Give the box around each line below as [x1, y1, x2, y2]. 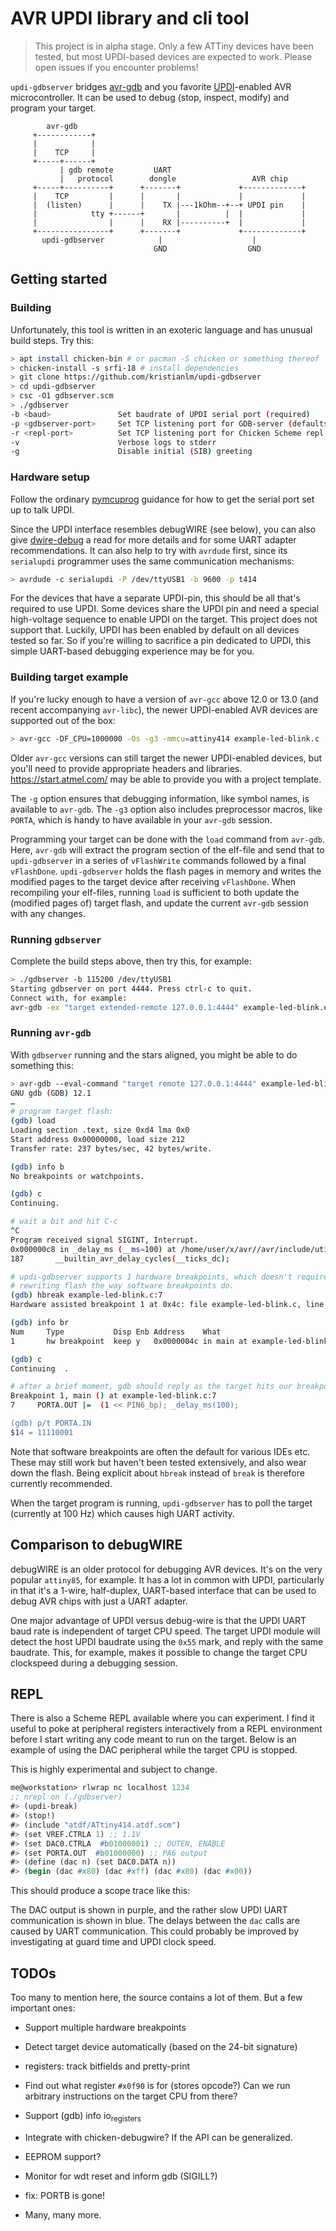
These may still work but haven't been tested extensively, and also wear [10, 1456, 307, 1468]
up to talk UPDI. [10, 503, 75, 516]
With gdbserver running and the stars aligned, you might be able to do [10, 1048, 298, 1061]
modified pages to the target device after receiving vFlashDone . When [10, 875, 297, 887]
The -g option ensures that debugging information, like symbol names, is [10, 792, 310, 804]
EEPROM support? [24, 2150, 102, 2162]
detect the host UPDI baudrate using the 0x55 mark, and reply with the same [10, 1635, 324, 1647]
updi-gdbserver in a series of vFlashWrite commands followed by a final [10, 854, 307, 866]
